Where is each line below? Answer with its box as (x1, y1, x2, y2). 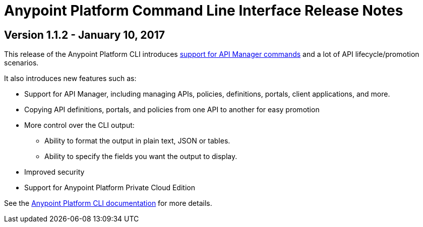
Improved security (24, 168, 85, 177)
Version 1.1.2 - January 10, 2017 (4, 28, 165, 41)
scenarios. (4, 58, 39, 67)
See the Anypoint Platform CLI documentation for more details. (4, 199, 212, 208)
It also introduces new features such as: (4, 74, 137, 83)
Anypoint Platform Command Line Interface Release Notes (4, 2, 403, 19)
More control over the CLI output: (24, 121, 135, 130)
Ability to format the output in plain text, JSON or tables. (44, 136, 230, 145)
